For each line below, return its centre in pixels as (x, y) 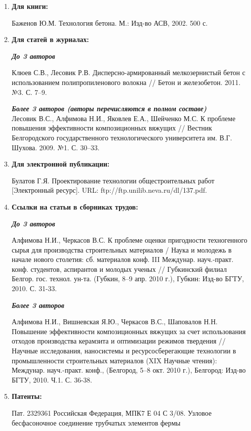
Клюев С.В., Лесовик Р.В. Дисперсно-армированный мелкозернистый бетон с (128, 72)
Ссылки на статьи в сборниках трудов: (75, 206)
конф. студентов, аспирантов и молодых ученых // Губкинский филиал (119, 269)
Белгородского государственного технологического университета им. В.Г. (122, 137)
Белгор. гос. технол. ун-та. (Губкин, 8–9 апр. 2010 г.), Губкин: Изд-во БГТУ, (128, 279)
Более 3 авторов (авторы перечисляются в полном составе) (109, 108)
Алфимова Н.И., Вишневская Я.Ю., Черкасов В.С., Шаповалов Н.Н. (115, 322)
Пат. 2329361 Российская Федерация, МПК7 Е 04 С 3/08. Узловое (112, 413)
